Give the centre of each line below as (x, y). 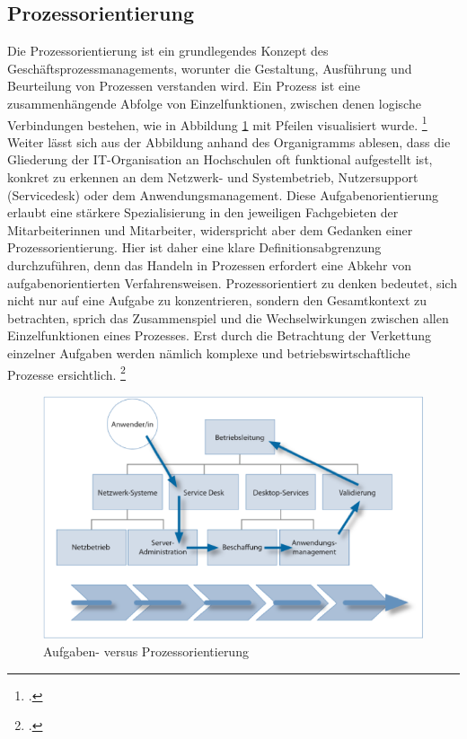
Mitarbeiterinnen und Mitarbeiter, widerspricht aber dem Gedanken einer (210, 229)
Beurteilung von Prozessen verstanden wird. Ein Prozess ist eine (184, 86)
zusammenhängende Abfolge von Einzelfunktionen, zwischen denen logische (214, 103)
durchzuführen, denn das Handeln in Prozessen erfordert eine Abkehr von (209, 264)
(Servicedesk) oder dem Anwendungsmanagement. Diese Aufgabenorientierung (223, 194)
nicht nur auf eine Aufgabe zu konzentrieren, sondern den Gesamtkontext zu (217, 300)
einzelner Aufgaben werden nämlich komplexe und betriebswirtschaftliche (209, 352)
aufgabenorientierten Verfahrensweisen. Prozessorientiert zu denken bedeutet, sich (232, 282)
